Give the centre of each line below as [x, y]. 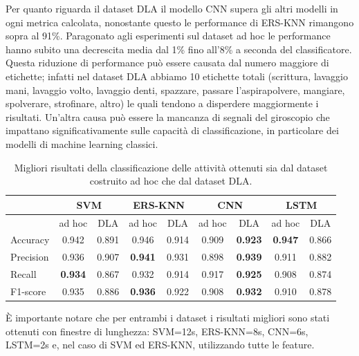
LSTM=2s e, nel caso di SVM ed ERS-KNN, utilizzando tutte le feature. [160, 345]
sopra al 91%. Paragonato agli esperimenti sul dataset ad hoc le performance [168, 36]
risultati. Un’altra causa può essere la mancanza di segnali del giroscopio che [168, 116]
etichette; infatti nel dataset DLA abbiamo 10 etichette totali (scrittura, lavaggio [177, 76]
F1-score [28, 291]
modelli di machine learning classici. [82, 143]
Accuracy [30, 240]
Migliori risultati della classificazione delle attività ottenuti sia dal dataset [171, 167]
